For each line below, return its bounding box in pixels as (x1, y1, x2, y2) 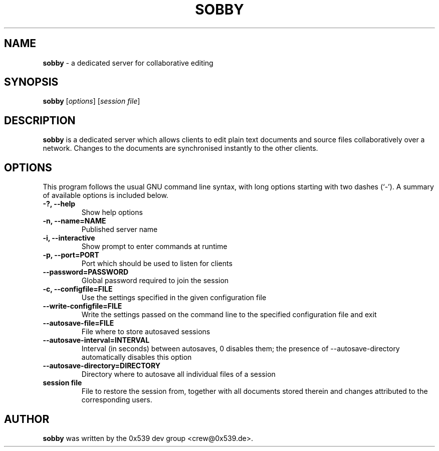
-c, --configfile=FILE (43, 285, 113, 294)
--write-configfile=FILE (43, 302, 122, 311)
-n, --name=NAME (43, 216, 106, 225)
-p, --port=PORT (43, 251, 99, 260)
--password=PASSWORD (43, 268, 129, 277)
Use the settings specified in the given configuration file (81, 293, 267, 302)
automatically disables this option (81, 353, 192, 362)
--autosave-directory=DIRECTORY (43, 361, 160, 370)
